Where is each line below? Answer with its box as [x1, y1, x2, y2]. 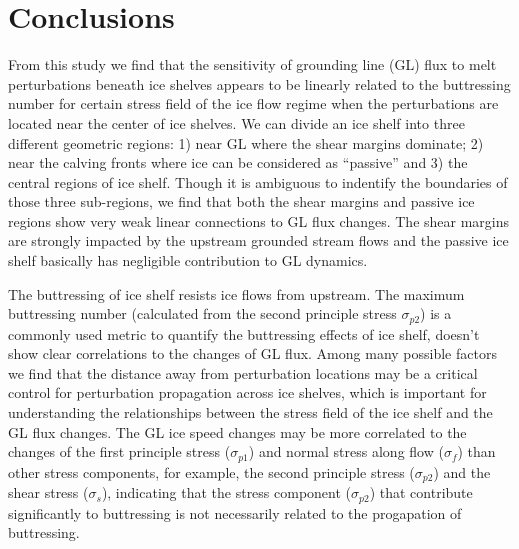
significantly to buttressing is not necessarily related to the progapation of [8, 502, 462, 523]
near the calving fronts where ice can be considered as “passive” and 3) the [8, 152, 468, 173]
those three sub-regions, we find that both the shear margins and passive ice [8, 191, 475, 212]
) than [457, 441, 496, 462]
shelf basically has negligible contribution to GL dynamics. [8, 250, 368, 271]
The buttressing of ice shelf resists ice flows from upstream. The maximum [8, 283, 465, 304]
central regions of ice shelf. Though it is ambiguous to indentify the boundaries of [8, 171, 508, 192]
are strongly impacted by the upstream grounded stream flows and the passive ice [8, 230, 509, 251]
